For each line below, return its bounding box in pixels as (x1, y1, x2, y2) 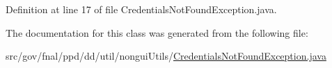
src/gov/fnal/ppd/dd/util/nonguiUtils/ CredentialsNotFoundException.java (6, 49, 326, 63)
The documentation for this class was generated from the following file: (6, 25, 308, 40)
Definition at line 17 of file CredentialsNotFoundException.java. (6, 2, 277, 16)
